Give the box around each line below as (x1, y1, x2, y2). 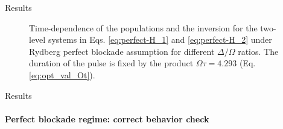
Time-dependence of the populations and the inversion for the (29, 21, 258, 34)
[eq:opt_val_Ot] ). (29, 68, 95, 81)
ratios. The (238, 45, 279, 57)
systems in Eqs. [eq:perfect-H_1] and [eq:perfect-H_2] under (48, 33, 272, 46)
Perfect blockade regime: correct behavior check (5, 112, 209, 125)
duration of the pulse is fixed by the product (29, 57, 194, 69)
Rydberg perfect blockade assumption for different (29, 45, 215, 57)
